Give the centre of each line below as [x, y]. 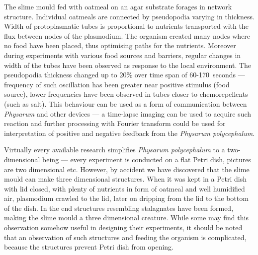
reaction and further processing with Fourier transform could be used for [115, 123]
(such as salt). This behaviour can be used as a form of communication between [126, 103]
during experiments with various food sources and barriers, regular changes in [123, 55]
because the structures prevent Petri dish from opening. [89, 247]
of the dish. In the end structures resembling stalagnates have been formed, [119, 208]
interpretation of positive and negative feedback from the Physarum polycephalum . [129, 133]
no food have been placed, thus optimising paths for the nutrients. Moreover [120, 45]
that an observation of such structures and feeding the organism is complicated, [125, 237]
